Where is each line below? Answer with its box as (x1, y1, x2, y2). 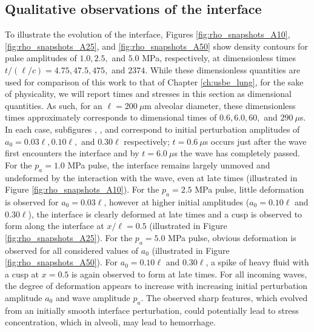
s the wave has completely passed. (174, 147, 300, 159)
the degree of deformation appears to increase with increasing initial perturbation (5, 279, 308, 292)
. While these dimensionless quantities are (145, 63, 301, 76)
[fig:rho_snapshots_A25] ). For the (5, 231, 133, 244)
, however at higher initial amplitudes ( (104, 195, 250, 208)
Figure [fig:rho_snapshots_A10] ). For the (5, 183, 159, 196)
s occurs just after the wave (204, 134, 307, 147)
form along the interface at (5, 219, 104, 232)
